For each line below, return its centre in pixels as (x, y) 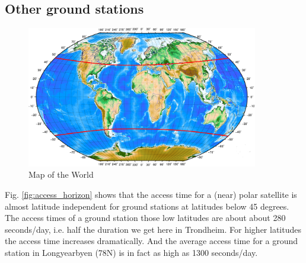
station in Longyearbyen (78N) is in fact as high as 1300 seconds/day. (131, 252)
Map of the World (61, 174)
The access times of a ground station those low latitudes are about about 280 (145, 218)
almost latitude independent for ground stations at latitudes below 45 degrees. (147, 206)
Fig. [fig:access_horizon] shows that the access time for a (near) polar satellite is (151, 195)
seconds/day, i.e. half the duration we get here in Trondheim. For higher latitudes (153, 229)
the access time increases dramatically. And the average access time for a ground (152, 241)
